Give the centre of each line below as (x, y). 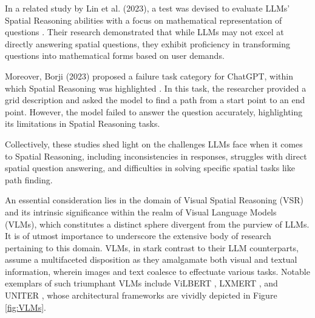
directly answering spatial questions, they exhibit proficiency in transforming (148, 43)
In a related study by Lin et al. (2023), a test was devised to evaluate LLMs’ (147, 8)
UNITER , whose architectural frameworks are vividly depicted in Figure (141, 295)
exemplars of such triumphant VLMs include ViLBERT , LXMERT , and (141, 283)
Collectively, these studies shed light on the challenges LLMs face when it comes (154, 144)
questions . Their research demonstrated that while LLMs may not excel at (144, 32)
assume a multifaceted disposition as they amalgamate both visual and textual (151, 259)
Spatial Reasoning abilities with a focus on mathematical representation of (144, 20)
